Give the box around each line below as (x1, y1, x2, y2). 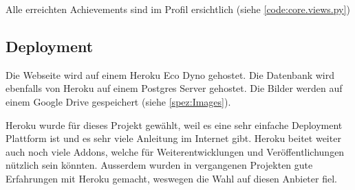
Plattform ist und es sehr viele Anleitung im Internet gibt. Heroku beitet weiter (6, 131, 341, 145)
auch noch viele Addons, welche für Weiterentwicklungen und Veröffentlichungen (6, 144, 345, 158)
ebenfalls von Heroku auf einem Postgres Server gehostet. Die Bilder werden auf (6, 81, 343, 95)
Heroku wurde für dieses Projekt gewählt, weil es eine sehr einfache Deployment (6, 117, 343, 132)
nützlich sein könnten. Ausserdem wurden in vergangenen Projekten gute (6, 158, 313, 172)
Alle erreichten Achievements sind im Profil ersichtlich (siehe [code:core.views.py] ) (6, 2, 350, 16)
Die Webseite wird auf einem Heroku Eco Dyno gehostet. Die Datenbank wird (6, 67, 335, 82)
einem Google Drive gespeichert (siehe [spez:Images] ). (6, 94, 231, 108)
